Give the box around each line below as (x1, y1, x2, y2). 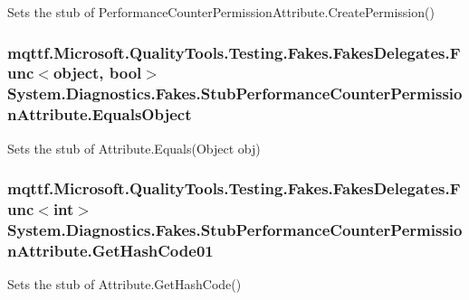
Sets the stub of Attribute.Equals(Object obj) (7, 138, 261, 157)
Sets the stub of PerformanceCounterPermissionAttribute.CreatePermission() (7, 3, 435, 21)
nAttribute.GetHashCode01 (7, 239, 214, 261)
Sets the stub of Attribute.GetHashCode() (7, 275, 242, 294)
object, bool (53, 61, 142, 84)
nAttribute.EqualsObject (7, 103, 192, 126)
